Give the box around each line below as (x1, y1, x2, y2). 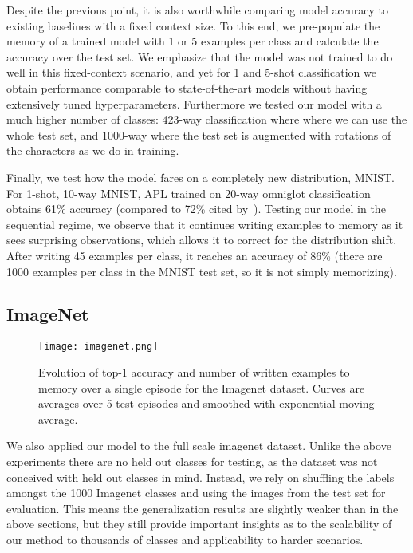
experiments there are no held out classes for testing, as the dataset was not (6, 452, 378, 469)
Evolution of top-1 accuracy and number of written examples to (38, 363, 350, 380)
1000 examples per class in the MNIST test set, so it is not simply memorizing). (6, 263, 397, 279)
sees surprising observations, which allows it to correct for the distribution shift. (6, 231, 397, 248)
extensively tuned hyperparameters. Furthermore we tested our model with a (6, 95, 382, 112)
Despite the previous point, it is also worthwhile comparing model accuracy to (6, 2, 388, 18)
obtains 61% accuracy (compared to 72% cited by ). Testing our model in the (6, 200, 386, 217)
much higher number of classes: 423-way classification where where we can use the (6, 111, 407, 128)
